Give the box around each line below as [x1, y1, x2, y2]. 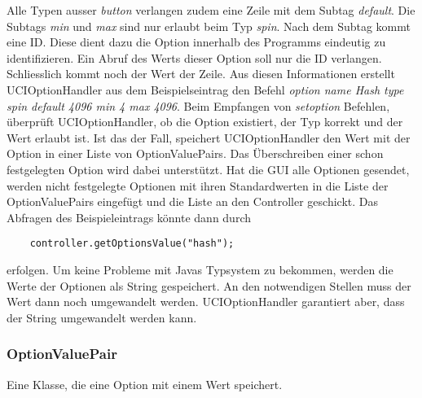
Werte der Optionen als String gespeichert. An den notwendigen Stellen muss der [7, 277, 411, 294]
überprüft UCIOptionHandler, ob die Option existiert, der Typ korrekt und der [7, 113, 403, 130]
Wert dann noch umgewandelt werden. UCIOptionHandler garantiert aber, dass [7, 293, 405, 310]
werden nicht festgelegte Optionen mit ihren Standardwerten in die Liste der [7, 177, 389, 194]
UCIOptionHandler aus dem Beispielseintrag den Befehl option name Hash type [7, 81, 404, 98]
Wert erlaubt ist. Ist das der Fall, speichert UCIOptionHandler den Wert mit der [7, 129, 411, 146]
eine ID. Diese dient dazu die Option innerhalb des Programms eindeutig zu [7, 33, 386, 50]
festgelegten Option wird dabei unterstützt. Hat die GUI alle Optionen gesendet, [7, 160, 410, 177]
